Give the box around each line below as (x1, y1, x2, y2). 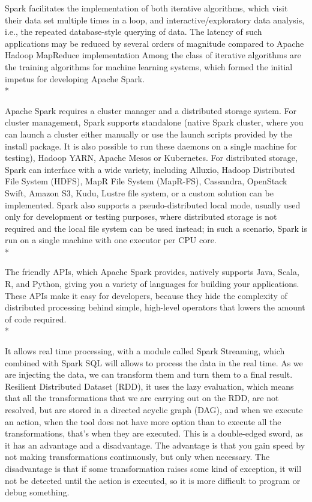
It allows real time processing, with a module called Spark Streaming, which (5, 345, 285, 357)
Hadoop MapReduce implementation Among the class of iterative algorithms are (5, 49, 301, 61)
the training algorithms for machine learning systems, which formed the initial (5, 60, 293, 73)
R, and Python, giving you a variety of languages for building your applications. (5, 277, 299, 290)
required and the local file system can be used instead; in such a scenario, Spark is (5, 222, 307, 234)
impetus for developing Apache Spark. (5, 72, 145, 85)
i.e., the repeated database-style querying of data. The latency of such (5, 25, 262, 38)
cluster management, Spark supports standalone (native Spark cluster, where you (5, 116, 304, 129)
